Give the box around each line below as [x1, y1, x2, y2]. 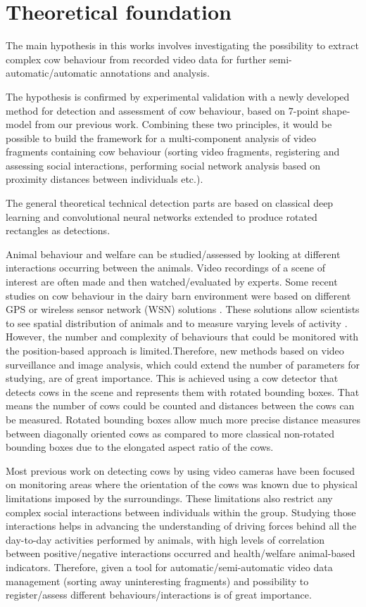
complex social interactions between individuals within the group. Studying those [6, 504, 356, 519]
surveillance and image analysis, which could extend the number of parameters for [6, 357, 360, 371]
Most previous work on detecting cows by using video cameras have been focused [6, 463, 355, 478]
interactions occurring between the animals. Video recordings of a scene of [6, 260, 325, 275]
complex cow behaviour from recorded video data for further [6, 51, 267, 66]
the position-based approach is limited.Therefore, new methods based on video [6, 343, 344, 357]
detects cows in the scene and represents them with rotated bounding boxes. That [6, 384, 360, 399]
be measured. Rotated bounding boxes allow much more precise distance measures [6, 411, 360, 426]
